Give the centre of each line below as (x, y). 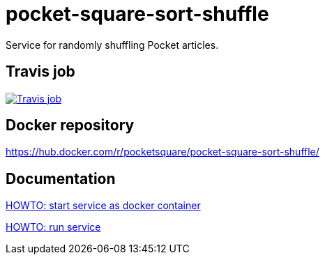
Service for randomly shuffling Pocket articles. (112, 45)
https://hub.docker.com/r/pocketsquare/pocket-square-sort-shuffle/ (162, 152)
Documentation (61, 178)
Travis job (40, 72)
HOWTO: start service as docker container (103, 206)
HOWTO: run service (53, 227)
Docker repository (70, 125)
